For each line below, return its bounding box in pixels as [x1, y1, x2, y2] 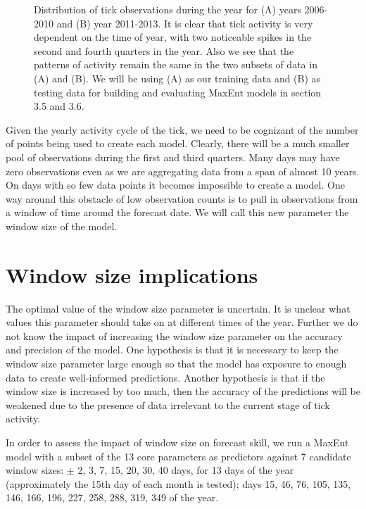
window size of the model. [6, 218, 118, 233]
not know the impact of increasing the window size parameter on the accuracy [6, 328, 343, 343]
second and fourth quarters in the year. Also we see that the [34, 43, 294, 58]
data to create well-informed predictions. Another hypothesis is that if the [6, 370, 325, 384]
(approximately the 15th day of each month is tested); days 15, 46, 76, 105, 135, [6, 476, 351, 491]
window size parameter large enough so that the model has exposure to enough [6, 356, 347, 370]
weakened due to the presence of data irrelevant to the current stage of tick [6, 397, 330, 412]
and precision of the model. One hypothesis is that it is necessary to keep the [6, 342, 339, 357]
